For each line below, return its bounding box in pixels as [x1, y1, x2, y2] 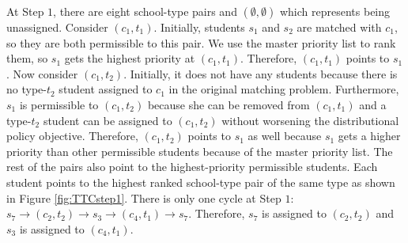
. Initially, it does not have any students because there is [123, 65, 398, 82]
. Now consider [6, 65, 78, 82]
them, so [6, 50, 48, 66]
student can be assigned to [43, 112, 172, 128]
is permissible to [19, 96, 99, 112]
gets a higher [338, 127, 401, 144]
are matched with [297, 19, 382, 35]
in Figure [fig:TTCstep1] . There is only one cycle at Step [6, 189, 281, 206]
